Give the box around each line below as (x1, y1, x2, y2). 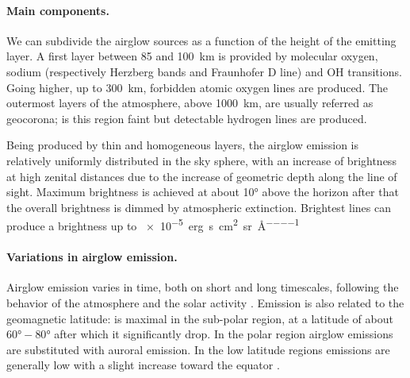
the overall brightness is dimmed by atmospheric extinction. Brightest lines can (6, 199, 391, 215)
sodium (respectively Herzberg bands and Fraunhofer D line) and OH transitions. (6, 63, 402, 79)
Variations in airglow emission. (6, 249, 178, 265)
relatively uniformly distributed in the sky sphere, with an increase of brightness (6, 152, 397, 168)
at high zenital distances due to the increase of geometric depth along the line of (6, 168, 397, 184)
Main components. (6, 2, 109, 18)
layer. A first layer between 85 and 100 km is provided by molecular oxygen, (6, 48, 378, 64)
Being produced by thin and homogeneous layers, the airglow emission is (6, 137, 359, 153)
